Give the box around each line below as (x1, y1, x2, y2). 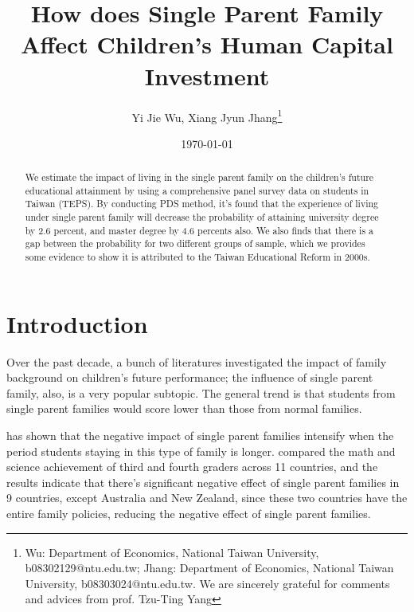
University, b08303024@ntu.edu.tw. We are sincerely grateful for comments (25, 575, 390, 591)
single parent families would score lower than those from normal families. (6, 400, 362, 417)
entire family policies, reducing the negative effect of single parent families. (6, 505, 371, 522)
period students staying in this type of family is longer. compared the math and (6, 442, 396, 459)
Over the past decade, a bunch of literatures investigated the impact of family (6, 353, 387, 370)
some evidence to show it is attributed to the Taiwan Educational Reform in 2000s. (25, 250, 370, 264)
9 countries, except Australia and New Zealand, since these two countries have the (6, 489, 408, 506)
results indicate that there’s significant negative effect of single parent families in (6, 473, 400, 490)
